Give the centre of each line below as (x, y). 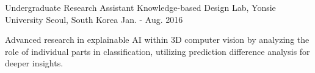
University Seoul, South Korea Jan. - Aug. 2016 (94, 19)
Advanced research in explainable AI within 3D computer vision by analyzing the (157, 40)
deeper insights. (34, 63)
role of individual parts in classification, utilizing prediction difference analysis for (157, 51)
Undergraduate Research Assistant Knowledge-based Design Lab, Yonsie (140, 7)
